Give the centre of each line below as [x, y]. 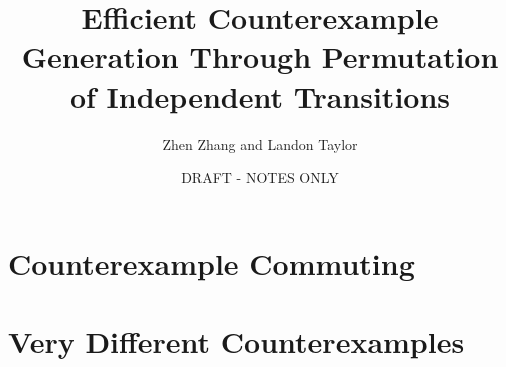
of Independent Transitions [260, 95]
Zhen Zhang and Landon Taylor [260, 143]
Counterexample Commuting [211, 262]
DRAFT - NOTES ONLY [260, 177]
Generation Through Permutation [260, 56]
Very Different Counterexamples [236, 341]
